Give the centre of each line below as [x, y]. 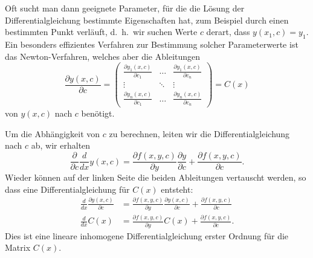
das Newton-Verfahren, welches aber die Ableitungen [103, 56]
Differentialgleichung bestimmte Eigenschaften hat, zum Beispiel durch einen [147, 20]
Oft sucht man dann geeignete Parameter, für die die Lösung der [125, 8]
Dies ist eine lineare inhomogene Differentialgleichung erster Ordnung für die [147, 235]
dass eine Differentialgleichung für [67, 189]
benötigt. [98, 113]
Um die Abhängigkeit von [53, 133]
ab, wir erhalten [61, 145]
